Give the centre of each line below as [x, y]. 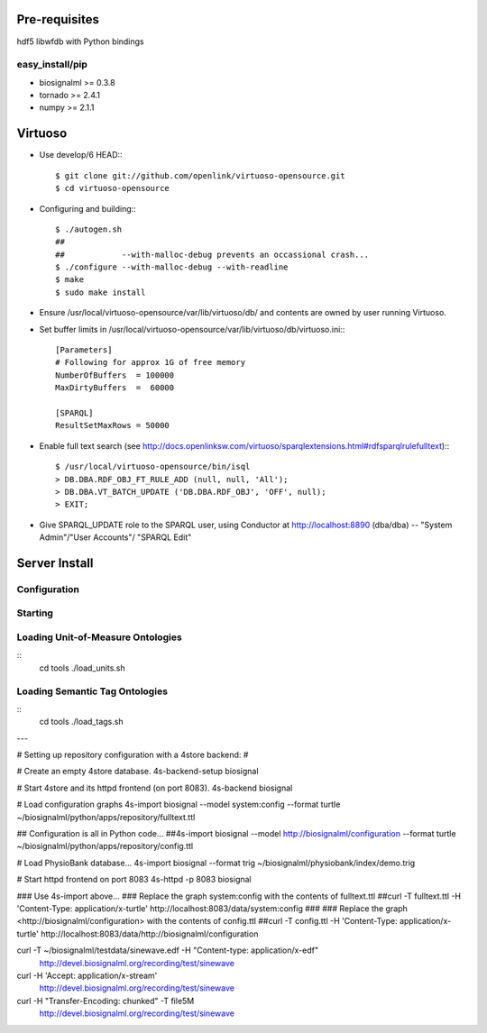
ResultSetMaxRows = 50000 [113, 425]
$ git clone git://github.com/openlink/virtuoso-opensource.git [201, 175]
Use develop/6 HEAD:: [81, 155]
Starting [35, 613]
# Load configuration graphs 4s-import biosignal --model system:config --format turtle [179, 804]
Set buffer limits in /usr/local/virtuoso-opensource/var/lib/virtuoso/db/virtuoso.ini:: [192, 329]
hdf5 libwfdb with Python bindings [80, 41]
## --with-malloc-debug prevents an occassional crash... [212, 254]
